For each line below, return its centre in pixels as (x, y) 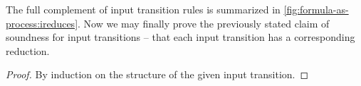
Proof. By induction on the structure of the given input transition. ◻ (157, 74)
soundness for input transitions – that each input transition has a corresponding (180, 37)
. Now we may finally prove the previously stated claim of (204, 23)
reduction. (28, 50)
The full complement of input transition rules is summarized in (143, 9)
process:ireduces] (42, 23)
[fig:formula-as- (316, 9)
